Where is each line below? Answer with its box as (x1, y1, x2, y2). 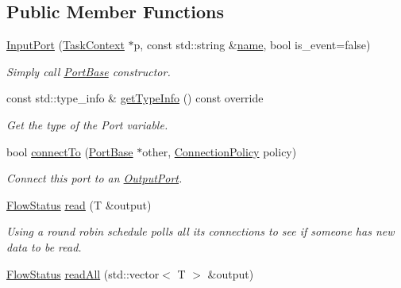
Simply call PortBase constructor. (6, 63, 171, 79)
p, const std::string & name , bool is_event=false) (133, 36, 371, 53)
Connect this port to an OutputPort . (6, 170, 183, 186)
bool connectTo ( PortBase (6, 143, 133, 159)
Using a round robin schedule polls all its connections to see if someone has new (6, 223, 395, 240)
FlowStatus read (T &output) (6, 196, 152, 213)
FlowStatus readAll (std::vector (6, 265, 160, 282)
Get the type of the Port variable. (6, 116, 168, 132)
